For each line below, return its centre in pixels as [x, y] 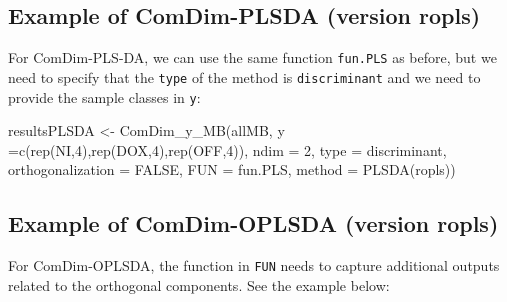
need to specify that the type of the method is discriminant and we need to [244, 76]
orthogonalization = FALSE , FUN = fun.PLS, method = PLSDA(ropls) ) [232, 169]
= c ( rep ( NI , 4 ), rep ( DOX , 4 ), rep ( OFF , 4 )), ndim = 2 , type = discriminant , [227, 149]
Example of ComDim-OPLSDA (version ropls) [253, 223]
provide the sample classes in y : [104, 96]
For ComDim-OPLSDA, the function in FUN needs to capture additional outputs [254, 265]
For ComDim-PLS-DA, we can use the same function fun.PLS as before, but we [252, 57]
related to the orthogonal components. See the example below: [199, 284]
